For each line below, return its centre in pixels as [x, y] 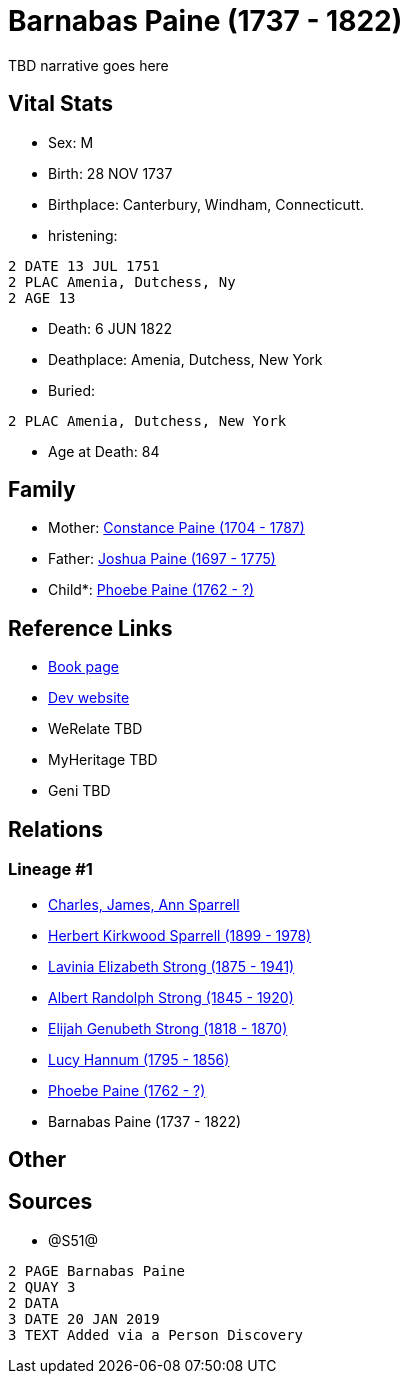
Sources [50, 1202]
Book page [83, 667]
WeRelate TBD [95, 729]
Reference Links [90, 628]
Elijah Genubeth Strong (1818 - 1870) [168, 1028]
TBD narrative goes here [88, 65]
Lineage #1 [50, 869]
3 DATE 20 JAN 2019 [84, 1318]
